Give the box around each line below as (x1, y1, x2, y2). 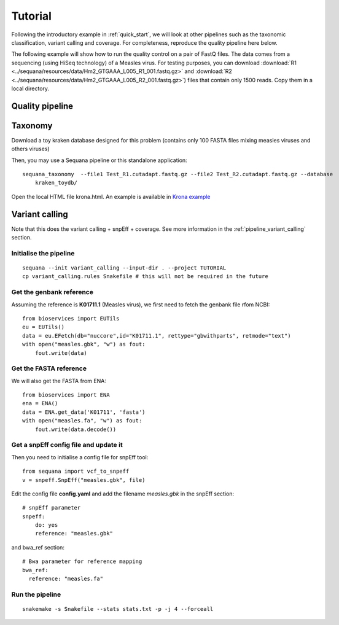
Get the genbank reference (11, 288, 93, 297)
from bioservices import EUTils (22, 315, 120, 322)
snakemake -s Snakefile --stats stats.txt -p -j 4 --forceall (22, 605, 214, 612)
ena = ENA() (22, 400, 58, 407)
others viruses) (11, 145, 50, 153)
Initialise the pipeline (11, 249, 75, 257)
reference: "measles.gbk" (34, 530, 114, 537)
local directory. (11, 85, 49, 92)
